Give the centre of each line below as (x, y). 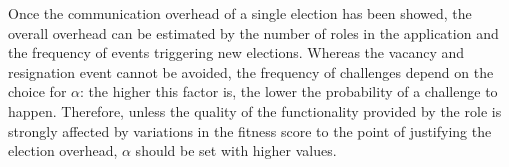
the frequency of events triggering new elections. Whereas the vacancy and (236, 52)
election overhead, (63, 150)
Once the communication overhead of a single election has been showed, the (240, 13)
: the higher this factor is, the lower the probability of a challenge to (289, 91)
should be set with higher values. (236, 150)
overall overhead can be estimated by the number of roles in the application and (253, 32)
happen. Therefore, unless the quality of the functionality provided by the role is (255, 110)
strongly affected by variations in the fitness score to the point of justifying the (250, 130)
